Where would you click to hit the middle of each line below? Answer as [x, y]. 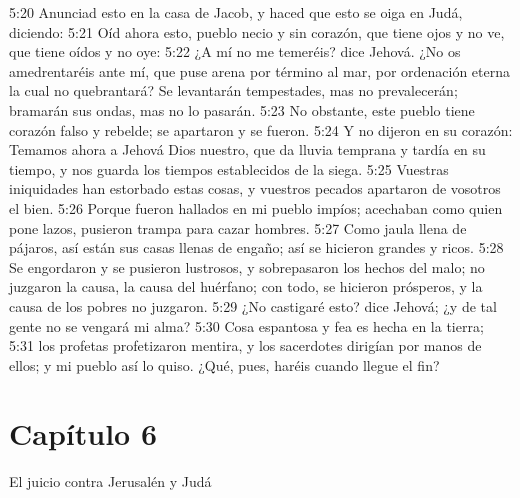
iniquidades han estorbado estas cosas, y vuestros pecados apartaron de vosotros [255, 188]
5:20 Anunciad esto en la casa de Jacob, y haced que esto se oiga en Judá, [236, 12]
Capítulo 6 [83, 433]
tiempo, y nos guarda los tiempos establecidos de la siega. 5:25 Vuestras [229, 168]
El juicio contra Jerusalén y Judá [110, 481]
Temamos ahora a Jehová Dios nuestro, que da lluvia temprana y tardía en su [247, 149]
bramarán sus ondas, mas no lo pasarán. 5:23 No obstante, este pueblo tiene [242, 109]
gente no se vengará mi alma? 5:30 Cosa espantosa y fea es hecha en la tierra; [246, 325]
